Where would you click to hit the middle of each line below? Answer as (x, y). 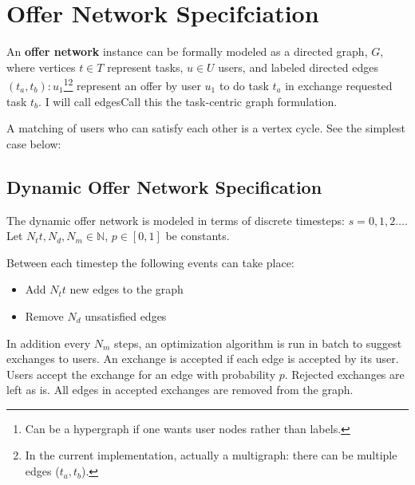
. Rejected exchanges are (344, 374)
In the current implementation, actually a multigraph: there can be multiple (211, 455)
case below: (34, 143)
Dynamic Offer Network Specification (164, 186)
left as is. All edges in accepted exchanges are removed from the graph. (180, 390)
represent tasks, (145, 67)
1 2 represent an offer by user (132, 84)
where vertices (41, 67)
